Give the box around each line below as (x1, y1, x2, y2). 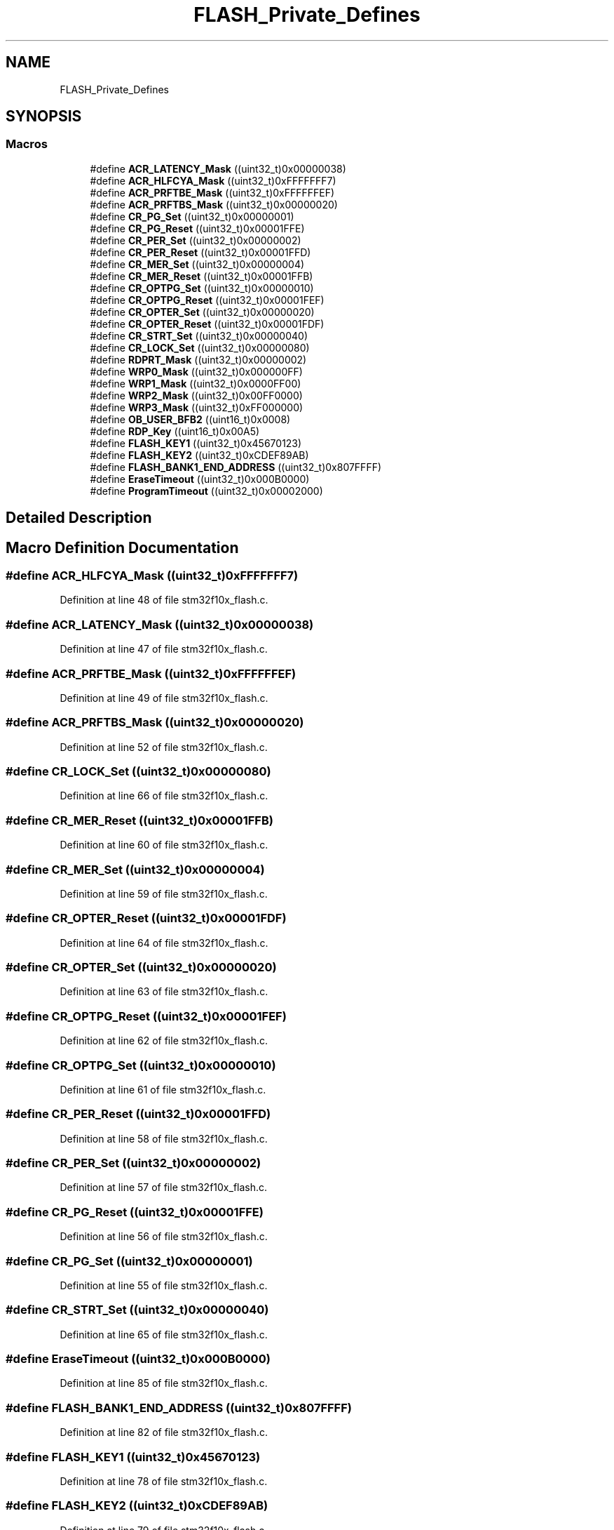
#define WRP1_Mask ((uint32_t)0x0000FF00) (90, 377, 301, 390)
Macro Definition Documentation (6, 538, 239, 557)
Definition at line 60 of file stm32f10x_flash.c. (60, 839, 268, 851)
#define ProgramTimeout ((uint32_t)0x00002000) (90, 484, 323, 497)
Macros (6, 137, 48, 152)
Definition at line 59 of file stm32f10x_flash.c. (60, 887, 268, 900)
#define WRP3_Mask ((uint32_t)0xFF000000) (90, 401, 303, 413)
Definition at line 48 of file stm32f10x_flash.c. (60, 594, 268, 606)
